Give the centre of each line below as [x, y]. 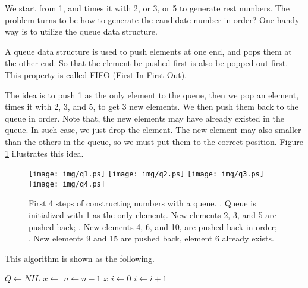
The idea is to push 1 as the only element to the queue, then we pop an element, [152, 95]
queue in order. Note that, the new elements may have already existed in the [145, 118]
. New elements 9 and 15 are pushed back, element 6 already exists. [151, 238]
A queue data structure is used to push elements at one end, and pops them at [148, 51]
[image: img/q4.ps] [67, 184]
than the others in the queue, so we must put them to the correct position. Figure [154, 141]
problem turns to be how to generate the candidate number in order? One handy [152, 19]
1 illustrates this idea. [44, 153]
